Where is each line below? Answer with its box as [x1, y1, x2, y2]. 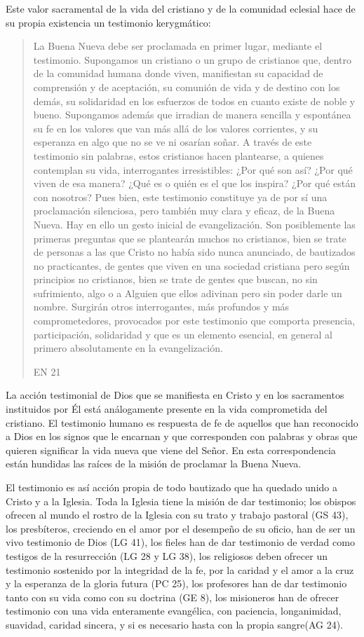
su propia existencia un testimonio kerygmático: [6, 15, 211, 29]
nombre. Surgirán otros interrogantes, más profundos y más [33, 299, 290, 314]
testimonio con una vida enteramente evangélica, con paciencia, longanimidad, [6, 603, 342, 618]
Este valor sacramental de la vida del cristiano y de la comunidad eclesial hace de [6, 1, 356, 15]
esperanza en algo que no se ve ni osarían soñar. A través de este [33, 135, 312, 149]
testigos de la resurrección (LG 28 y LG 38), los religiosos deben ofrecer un [6, 548, 328, 563]
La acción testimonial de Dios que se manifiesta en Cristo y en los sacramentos [6, 388, 344, 402]
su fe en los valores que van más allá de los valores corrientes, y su [33, 121, 318, 135]
